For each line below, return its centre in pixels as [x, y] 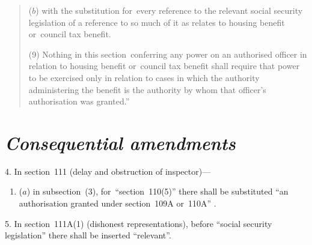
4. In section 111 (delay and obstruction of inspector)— [108, 171]
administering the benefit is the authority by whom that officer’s [147, 89]
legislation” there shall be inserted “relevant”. [88, 235]
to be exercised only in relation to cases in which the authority [144, 77]
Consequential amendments [120, 142]
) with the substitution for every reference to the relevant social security [169, 10]
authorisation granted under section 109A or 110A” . [118, 203]
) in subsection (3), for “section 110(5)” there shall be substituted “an [158, 191]
